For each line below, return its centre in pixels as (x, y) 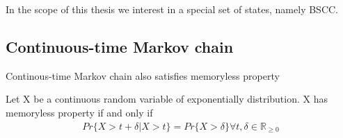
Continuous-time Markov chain (120, 46)
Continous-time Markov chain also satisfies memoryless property (143, 75)
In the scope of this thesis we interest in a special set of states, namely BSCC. (172, 9)
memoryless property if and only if (79, 112)
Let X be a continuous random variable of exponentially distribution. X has (167, 99)
